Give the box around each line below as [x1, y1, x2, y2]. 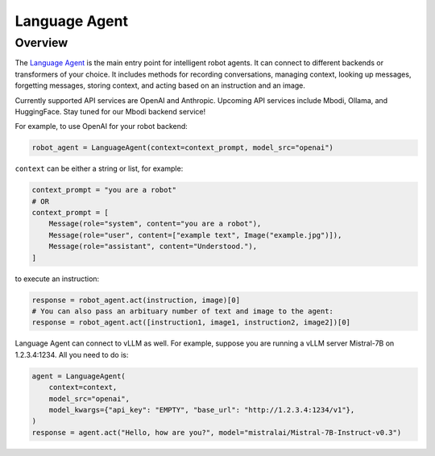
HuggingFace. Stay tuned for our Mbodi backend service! [14, 106, 206, 116]
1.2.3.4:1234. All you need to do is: [14, 350, 129, 359]
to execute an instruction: [14, 274, 100, 284]
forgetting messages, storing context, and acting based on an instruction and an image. [14, 81, 306, 90]
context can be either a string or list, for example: [14, 164, 184, 173]
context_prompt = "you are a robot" [31, 185, 177, 195]
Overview [14, 35, 68, 50]
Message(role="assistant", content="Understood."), [48, 242, 258, 251]
